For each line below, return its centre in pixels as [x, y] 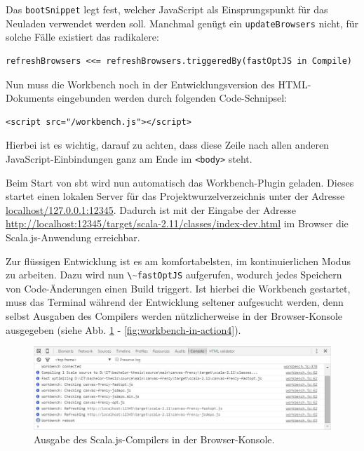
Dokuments [30, 98]
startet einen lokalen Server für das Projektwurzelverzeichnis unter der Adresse [175, 196]
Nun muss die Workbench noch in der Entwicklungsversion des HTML [157, 84]
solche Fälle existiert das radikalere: [82, 37]
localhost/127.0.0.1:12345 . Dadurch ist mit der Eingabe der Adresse [151, 209]
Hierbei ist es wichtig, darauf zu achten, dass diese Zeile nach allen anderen [167, 145]
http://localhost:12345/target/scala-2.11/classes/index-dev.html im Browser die [177, 223]
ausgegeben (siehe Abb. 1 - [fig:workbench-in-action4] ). [123, 329]
